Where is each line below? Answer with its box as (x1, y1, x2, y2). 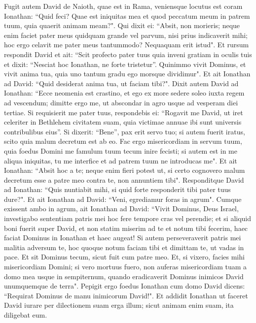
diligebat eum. (4, 310, 47, 320)
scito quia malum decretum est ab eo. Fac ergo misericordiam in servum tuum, (4, 136, 242, 146)
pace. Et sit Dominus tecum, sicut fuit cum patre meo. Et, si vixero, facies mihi (4, 252, 245, 262)
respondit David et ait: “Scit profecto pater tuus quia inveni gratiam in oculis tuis (4, 49, 252, 59)
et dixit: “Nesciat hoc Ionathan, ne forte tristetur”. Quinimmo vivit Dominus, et (4, 59, 246, 69)
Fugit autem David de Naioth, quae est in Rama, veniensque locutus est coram (4, 1, 243, 11)
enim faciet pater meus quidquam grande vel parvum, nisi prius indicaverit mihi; (4, 30, 248, 40)
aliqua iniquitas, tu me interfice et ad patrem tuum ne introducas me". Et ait (4, 155, 237, 165)
